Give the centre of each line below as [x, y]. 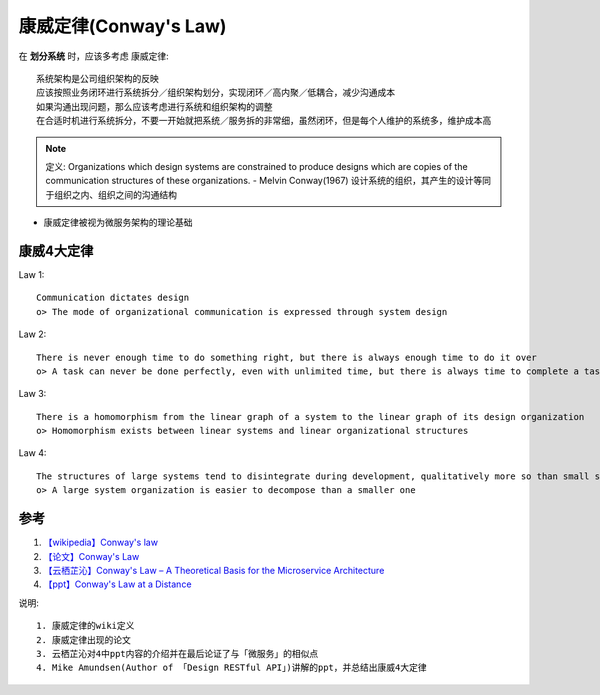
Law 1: [31, 274]
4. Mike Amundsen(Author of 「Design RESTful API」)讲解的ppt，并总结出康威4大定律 [231, 668]
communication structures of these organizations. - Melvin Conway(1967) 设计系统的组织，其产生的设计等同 [268, 181]
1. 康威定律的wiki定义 [85, 626]
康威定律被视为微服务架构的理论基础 [118, 222]
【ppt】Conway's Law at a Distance [117, 584]
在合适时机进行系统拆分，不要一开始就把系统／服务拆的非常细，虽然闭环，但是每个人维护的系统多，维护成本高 [264, 121]
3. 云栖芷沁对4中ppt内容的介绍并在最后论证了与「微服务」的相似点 [177, 653]
